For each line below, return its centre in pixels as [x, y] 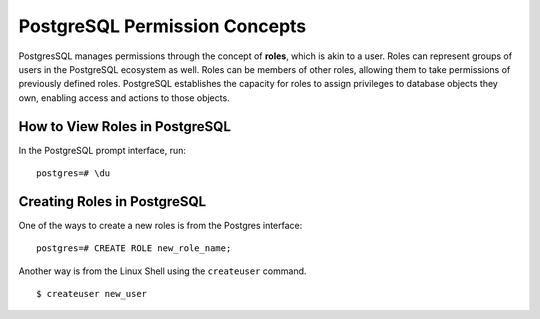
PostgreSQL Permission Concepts [162, 26]
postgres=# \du [73, 173]
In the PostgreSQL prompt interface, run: [102, 150]
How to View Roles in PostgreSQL [125, 126]
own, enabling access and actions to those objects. [124, 97]
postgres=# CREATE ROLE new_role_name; [134, 248]
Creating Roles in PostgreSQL [112, 201]
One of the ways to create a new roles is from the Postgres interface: [160, 225]
